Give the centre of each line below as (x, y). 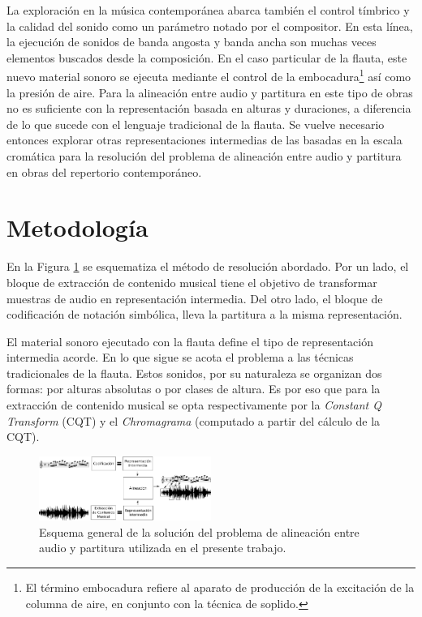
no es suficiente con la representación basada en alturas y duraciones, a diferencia (209, 108)
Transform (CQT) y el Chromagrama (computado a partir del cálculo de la (194, 420)
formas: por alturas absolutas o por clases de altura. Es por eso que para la (194, 389)
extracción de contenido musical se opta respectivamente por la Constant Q (194, 405)
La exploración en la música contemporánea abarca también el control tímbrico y (208, 10)
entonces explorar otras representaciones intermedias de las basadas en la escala (205, 140)
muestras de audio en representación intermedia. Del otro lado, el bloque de (195, 298)
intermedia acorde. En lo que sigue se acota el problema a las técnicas (180, 357)
